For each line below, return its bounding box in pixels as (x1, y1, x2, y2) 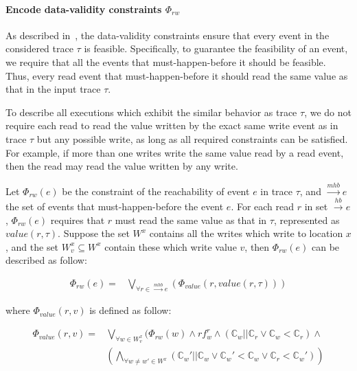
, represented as (273, 212, 340, 227)
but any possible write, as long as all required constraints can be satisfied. (36, 131, 348, 146)
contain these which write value (104, 239, 237, 254)
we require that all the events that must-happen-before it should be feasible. (5, 54, 326, 69)
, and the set (5, 239, 59, 254)
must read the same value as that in (115, 212, 267, 227)
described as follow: (5, 253, 87, 267)
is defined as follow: (89, 303, 172, 317)
